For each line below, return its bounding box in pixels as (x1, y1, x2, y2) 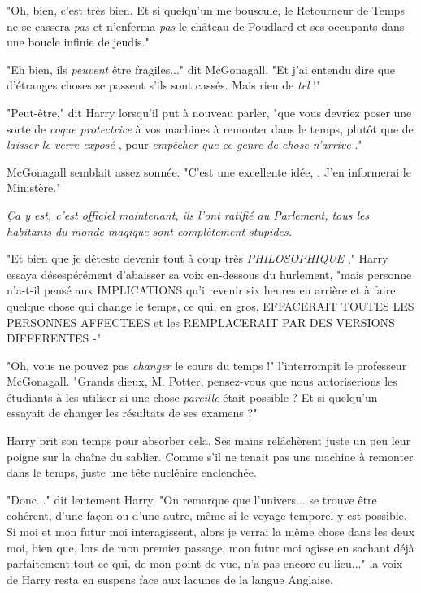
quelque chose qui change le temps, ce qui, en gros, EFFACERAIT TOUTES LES (7, 297, 414, 314)
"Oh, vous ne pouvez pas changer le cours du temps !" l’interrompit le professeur (7, 356, 407, 373)
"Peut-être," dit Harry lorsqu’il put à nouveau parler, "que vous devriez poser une (7, 103, 412, 120)
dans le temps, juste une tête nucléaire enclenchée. (7, 464, 257, 481)
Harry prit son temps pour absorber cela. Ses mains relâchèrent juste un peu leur (7, 432, 411, 449)
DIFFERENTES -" (7, 329, 101, 347)
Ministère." (7, 179, 61, 196)
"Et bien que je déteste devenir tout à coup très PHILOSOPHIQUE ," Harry (7, 250, 388, 267)
